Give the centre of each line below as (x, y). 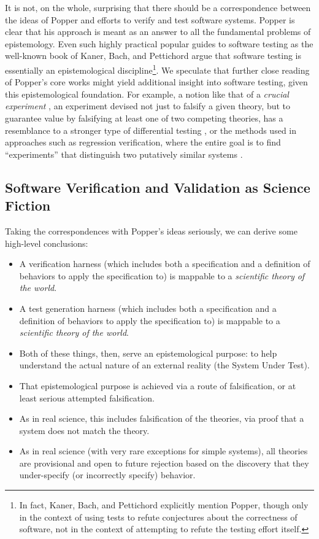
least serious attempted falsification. (87, 397)
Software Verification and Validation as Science (158, 187)
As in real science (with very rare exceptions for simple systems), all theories (163, 451)
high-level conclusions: (47, 243)
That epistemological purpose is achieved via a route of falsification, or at (158, 385)
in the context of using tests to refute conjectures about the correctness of (158, 517)
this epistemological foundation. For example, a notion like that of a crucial (147, 94)
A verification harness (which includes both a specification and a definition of (165, 264)
